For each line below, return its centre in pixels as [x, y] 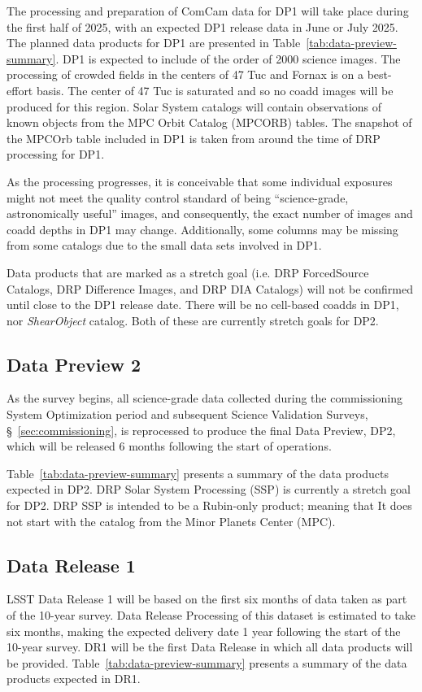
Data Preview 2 [74, 364]
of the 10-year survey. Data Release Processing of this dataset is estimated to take [211, 615]
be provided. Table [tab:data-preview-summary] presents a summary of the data [207, 662]
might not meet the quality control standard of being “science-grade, [178, 197]
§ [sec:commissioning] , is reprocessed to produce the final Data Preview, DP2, [201, 430]
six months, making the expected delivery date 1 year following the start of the [204, 631]
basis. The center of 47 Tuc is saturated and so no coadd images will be [215, 90]
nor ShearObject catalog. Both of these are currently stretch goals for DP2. [193, 320]
